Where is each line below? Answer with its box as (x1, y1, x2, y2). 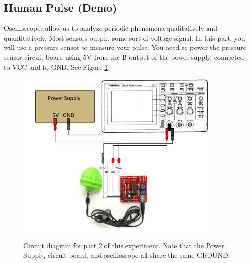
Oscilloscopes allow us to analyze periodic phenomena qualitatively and (4, 23, 218, 33)
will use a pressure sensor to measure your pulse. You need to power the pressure (4, 42, 247, 52)
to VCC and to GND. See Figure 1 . (4, 61, 110, 72)
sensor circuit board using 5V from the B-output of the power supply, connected (4, 51, 244, 62)
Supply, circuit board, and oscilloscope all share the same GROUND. (23, 250, 230, 260)
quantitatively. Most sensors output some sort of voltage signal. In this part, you (4, 32, 245, 43)
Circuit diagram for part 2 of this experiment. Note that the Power (23, 240, 224, 250)
